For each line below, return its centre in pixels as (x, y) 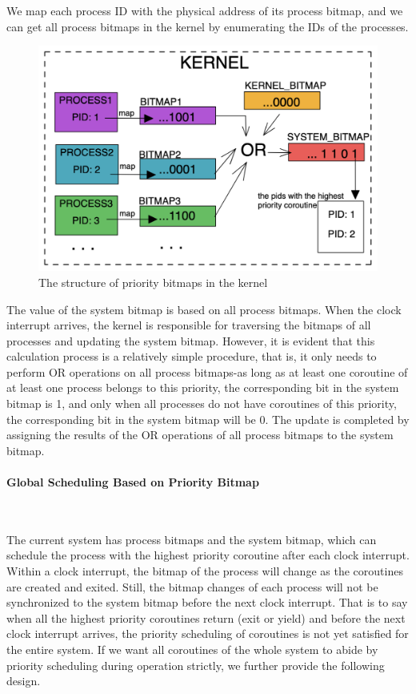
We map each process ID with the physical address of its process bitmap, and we (205, 10)
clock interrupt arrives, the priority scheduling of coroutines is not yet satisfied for (208, 633)
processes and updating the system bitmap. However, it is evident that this (191, 340)
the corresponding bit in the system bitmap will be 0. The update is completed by (208, 419)
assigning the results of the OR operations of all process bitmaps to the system (200, 435)
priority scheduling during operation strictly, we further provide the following (196, 665)
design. (24, 681)
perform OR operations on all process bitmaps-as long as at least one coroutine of (207, 371)
